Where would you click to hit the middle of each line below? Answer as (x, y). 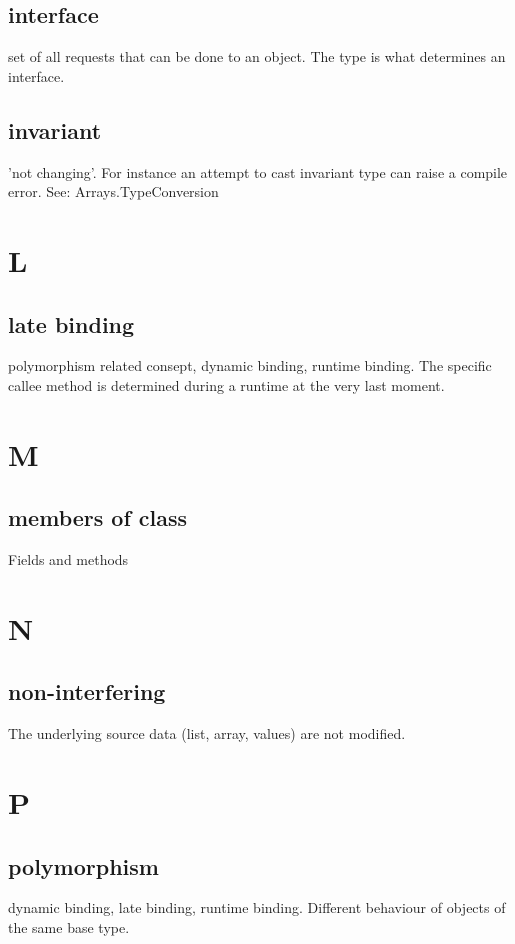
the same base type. (69, 927)
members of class (98, 517)
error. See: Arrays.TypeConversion (113, 191)
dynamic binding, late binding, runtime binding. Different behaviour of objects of (257, 907)
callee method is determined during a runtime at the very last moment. (226, 384)
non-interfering (87, 691)
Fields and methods (68, 559)
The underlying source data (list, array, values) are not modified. (207, 733)
